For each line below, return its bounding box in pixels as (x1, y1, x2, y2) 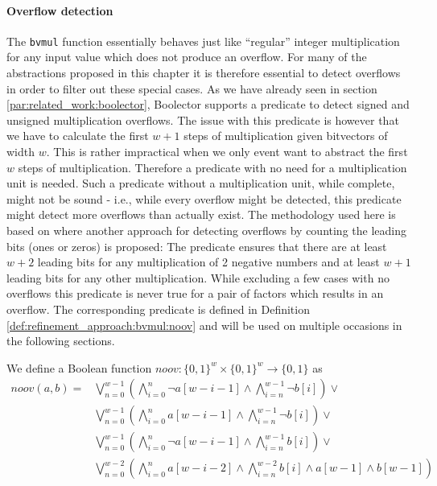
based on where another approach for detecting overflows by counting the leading (6, 221, 406, 238)
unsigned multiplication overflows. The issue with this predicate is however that (6, 111, 399, 128)
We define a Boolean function (6, 359, 152, 376)
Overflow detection (6, 2, 113, 19)
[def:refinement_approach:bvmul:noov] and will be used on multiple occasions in (6, 316, 402, 333)
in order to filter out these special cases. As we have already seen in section (6, 80, 377, 97)
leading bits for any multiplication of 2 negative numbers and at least (37, 253, 380, 270)
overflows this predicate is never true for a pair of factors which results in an (6, 285, 384, 302)
